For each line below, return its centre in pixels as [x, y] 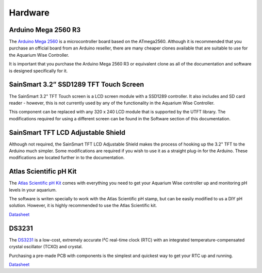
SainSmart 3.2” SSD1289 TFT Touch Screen [76, 85]
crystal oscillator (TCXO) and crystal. [46, 247]
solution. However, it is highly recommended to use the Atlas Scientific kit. [83, 206]
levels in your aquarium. [33, 190]
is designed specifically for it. [38, 71]
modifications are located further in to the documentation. [67, 158]
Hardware [29, 13]
